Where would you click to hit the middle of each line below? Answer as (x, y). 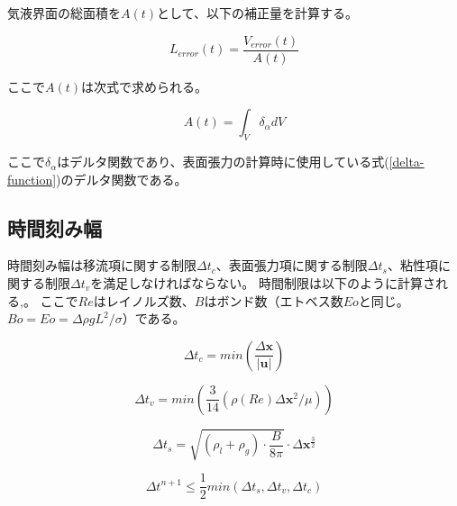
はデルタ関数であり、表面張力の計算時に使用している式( (223, 162)
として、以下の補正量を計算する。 (257, 13)
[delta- (407, 162)
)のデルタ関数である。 (122, 179)
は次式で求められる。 (145, 86)
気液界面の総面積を (64, 13)
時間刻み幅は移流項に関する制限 (102, 265)
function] (32, 179)
